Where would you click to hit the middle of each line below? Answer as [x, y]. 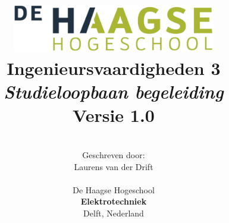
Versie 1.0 [114, 114]
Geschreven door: [114, 155]
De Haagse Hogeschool [114, 189]
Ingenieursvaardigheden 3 [114, 68]
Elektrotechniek [114, 201]
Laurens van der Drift [114, 166]
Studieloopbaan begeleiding [114, 92]
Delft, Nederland [114, 213]
